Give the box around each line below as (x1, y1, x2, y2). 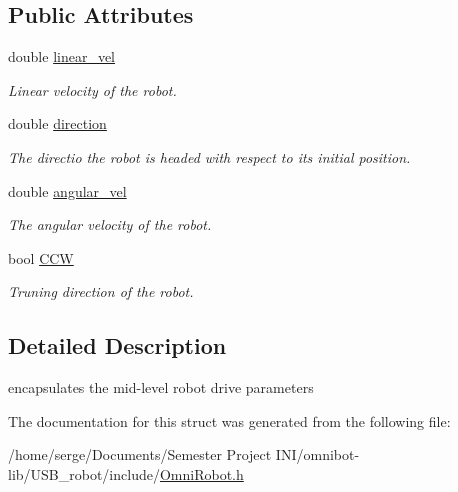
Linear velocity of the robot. (8, 79, 177, 100)
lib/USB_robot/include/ (8, 463, 160, 484)
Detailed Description (8, 330, 227, 361)
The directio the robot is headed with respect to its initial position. (8, 146, 411, 167)
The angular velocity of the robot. (8, 214, 212, 235)
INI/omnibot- (275, 444, 360, 465)
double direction (8, 113, 107, 134)
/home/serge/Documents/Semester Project (8, 444, 272, 465)
